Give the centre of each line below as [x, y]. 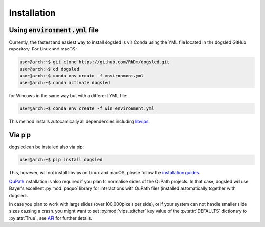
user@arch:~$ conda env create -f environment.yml [82, 76]
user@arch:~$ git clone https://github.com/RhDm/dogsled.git [94, 62]
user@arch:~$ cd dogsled [49, 69]
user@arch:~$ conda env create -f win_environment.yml [87, 108]
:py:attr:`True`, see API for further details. [51, 218]
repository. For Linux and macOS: [43, 49]
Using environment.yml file [54, 30]
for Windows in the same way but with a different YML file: [68, 95]
